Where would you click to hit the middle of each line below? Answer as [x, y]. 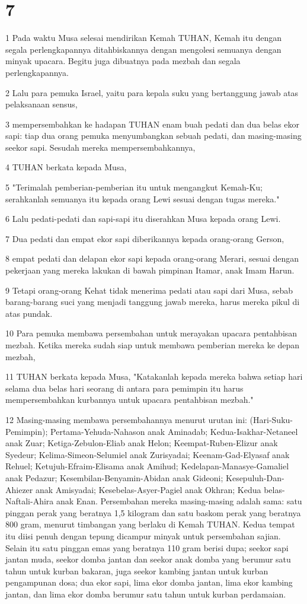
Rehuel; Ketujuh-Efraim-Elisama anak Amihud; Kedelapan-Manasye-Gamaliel [147, 466]
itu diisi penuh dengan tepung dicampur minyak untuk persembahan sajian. [143, 535]
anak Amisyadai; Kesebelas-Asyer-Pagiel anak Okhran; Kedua [148, 489]
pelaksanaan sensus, [41, 104]
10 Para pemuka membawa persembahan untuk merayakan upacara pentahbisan [151, 333]
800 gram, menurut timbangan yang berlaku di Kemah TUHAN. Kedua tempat [150, 524]
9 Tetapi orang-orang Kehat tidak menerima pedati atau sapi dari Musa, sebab [149, 290]
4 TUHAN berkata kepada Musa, [66, 167]
